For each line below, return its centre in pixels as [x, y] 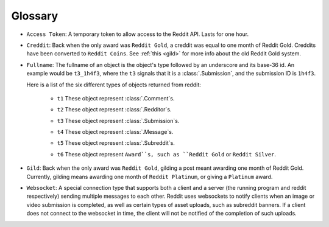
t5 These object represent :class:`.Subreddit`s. [116, 143]
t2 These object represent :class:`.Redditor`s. [114, 110]
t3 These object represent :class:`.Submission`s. [118, 120]
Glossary [35, 16]
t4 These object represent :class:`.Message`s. [115, 132]
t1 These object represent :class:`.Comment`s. [116, 98]
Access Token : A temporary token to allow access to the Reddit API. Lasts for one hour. [138, 34]
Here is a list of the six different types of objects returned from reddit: [114, 85]
